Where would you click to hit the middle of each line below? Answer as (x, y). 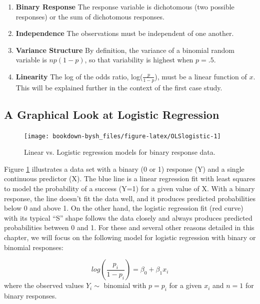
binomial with (125, 285)
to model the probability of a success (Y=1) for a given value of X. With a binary (129, 188)
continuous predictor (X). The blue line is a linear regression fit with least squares (130, 178)
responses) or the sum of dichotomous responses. (90, 16)
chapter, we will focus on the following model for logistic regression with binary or (130, 237)
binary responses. (30, 295)
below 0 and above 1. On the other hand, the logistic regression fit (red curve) (124, 208)
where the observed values (44, 285)
